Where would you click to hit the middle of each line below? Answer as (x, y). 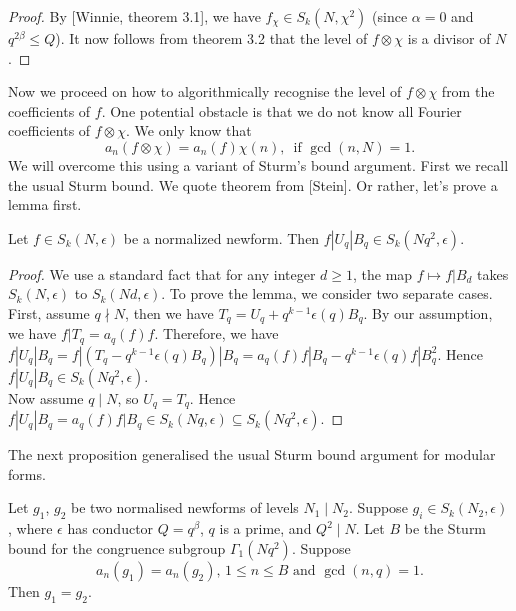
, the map (383, 273)
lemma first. (45, 204)
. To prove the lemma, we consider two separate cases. (327, 293)
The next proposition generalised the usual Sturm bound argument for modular (252, 454)
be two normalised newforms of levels (185, 507)
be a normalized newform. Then (221, 237)
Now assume (46, 397)
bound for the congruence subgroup (117, 547)
